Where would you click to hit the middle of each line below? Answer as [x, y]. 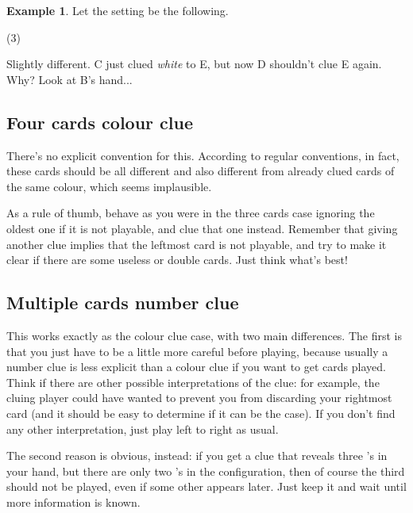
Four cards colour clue [100, 122]
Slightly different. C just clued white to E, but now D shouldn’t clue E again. [194, 64]
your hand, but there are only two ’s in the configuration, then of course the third [206, 471]
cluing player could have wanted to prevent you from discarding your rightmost [199, 398]
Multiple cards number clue [123, 302]
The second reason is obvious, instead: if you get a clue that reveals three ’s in [197, 456]
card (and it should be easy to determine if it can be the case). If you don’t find [201, 413]
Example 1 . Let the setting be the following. [118, 10]
